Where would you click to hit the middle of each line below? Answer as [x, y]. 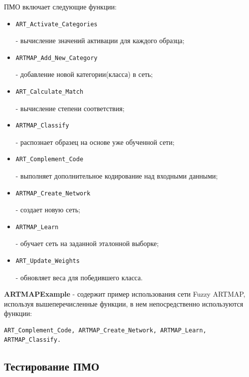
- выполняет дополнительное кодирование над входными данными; [117, 175]
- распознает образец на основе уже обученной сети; [95, 142]
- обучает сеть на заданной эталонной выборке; [87, 243]
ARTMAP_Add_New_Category [57, 58]
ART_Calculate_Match [49, 92]
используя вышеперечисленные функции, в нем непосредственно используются [124, 303]
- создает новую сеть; [48, 210]
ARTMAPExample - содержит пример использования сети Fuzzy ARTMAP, [125, 294]
